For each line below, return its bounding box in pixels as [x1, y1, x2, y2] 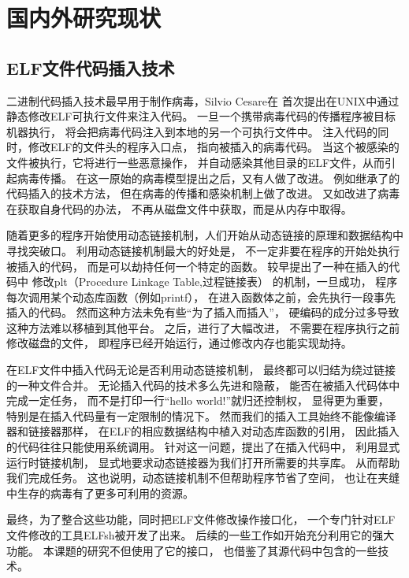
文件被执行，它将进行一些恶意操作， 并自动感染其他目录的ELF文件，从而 [6, 154, 385, 170]
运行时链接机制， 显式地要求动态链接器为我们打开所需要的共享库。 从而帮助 [6, 454, 400, 470]
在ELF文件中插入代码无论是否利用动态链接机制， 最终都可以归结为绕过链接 [6, 361, 396, 378]
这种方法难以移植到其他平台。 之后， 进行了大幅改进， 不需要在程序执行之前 [6, 319, 400, 335]
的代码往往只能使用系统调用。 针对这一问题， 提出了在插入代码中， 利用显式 [6, 439, 400, 455]
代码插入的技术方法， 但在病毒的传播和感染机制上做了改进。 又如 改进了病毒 [6, 185, 400, 202]
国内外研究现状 [6, 2, 162, 34]
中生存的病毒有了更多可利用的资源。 [6, 484, 194, 501]
